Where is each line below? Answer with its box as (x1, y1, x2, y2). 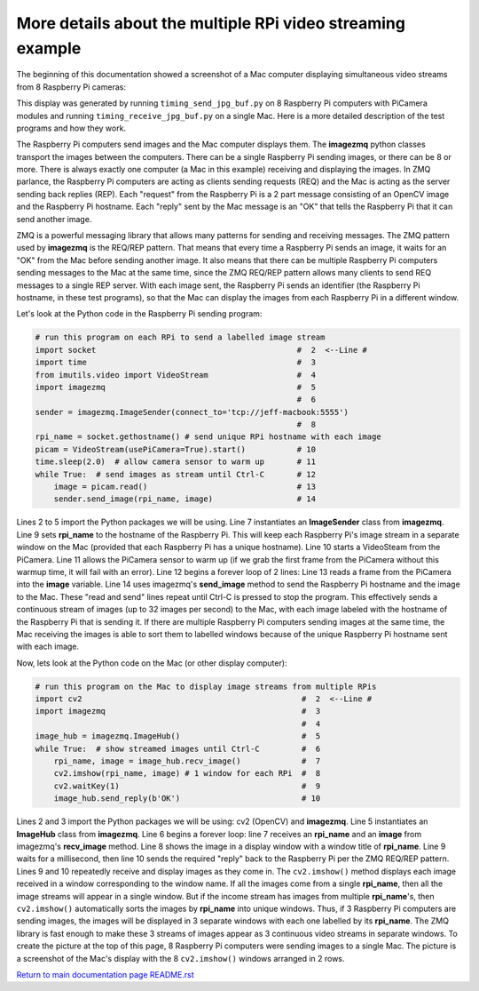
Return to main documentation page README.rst (16, 969, 194, 979)
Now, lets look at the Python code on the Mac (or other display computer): (16, 658, 287, 668)
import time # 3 (35, 357, 317, 368)
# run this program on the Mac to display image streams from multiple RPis (35, 681, 377, 691)
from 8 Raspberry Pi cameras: (16, 81, 126, 92)
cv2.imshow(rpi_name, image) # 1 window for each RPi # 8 (53, 769, 321, 779)
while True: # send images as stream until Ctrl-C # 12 (35, 469, 317, 479)
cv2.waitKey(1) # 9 (53, 780, 321, 791)
